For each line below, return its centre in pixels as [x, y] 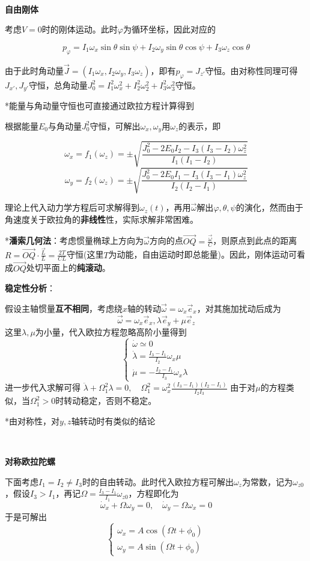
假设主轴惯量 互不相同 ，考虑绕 [64, 308]
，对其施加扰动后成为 [239, 308]
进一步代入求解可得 [43, 387]
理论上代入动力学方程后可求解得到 [72, 207]
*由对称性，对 [32, 420]
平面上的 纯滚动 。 [77, 268]
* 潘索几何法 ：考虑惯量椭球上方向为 [74, 240]
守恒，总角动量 [58, 85]
